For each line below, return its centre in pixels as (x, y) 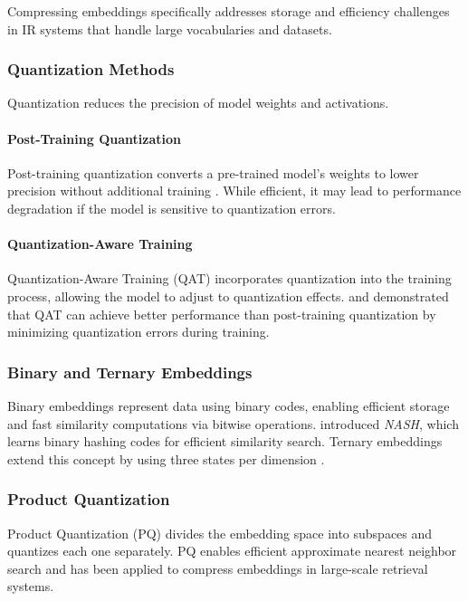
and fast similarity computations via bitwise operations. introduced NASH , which (233, 423)
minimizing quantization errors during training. (138, 332)
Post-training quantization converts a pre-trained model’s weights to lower (213, 172)
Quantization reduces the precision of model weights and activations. (198, 103)
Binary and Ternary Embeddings (130, 372)
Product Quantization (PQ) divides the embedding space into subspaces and (220, 533)
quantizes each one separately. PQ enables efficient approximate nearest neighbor (232, 551)
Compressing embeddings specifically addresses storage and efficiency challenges (229, 11)
